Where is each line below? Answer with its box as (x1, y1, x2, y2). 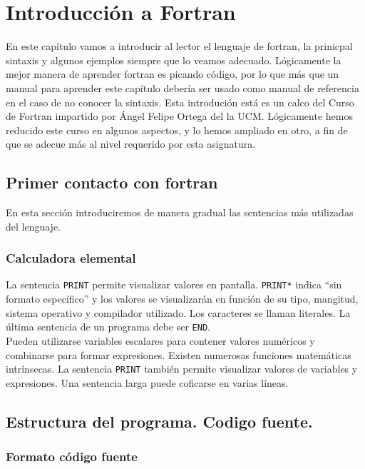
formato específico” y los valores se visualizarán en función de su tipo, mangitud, (6, 291, 359, 306)
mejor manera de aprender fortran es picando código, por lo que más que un (6, 66, 339, 81)
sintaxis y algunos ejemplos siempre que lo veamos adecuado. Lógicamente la (6, 52, 341, 67)
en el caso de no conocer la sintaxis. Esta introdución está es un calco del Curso (6, 94, 354, 109)
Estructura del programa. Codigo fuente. (6, 410, 313, 432)
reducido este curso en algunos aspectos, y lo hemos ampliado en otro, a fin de (6, 122, 348, 137)
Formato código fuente (6, 448, 138, 465)
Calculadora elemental (6, 249, 136, 267)
